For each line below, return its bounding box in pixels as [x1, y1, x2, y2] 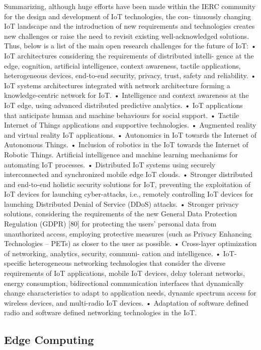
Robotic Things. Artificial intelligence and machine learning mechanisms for [4, 149, 238, 159]
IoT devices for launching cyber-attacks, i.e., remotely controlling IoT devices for [4, 189, 253, 199]
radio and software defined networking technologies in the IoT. [4, 307, 197, 318]
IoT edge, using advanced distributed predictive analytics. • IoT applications [4, 99, 243, 110]
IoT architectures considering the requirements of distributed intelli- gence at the [4, 50, 254, 61]
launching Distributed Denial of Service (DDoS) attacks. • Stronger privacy [4, 198, 239, 209]
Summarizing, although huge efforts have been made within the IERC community [4, 1, 256, 11]
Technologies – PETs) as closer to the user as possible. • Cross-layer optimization [4, 238, 257, 249]
